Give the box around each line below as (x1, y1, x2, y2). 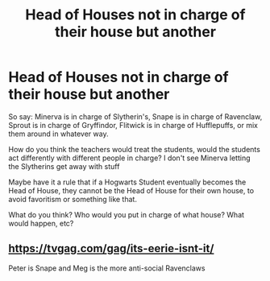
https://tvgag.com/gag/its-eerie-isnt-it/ (8, 242, 214, 255)
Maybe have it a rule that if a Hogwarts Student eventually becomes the (8, 177, 247, 187)
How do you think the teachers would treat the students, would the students (8, 144, 260, 154)
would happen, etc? (8, 218, 74, 228)
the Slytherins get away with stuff (8, 161, 120, 171)
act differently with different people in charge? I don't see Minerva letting (8, 153, 251, 163)
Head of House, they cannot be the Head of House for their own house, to (8, 185, 255, 195)
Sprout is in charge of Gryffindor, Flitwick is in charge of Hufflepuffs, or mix (8, 120, 258, 130)
